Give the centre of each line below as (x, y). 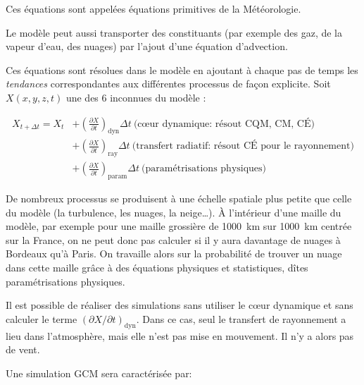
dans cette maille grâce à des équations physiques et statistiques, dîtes (157, 268)
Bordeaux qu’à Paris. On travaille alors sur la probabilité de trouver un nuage (174, 253)
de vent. (23, 349)
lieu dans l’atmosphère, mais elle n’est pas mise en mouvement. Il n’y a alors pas (180, 335)
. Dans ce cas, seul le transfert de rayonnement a (241, 318)
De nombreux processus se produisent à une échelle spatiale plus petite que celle (179, 198)
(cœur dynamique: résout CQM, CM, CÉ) (224, 124)
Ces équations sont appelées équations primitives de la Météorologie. (153, 8)
